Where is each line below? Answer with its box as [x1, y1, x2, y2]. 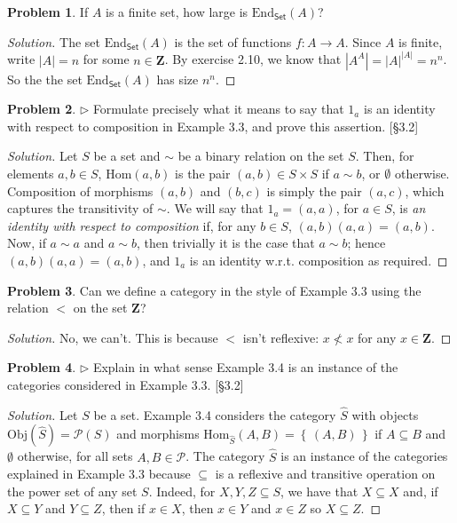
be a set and [93, 147, 161, 165]
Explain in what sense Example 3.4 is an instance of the [92, 358, 398, 376]
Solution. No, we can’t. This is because [7, 328, 218, 346]
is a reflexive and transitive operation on [215, 464, 436, 483]
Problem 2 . [7, 99, 76, 118]
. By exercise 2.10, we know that [164, 50, 342, 68]
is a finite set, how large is [106, 3, 248, 20]
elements [7, 164, 54, 182]
